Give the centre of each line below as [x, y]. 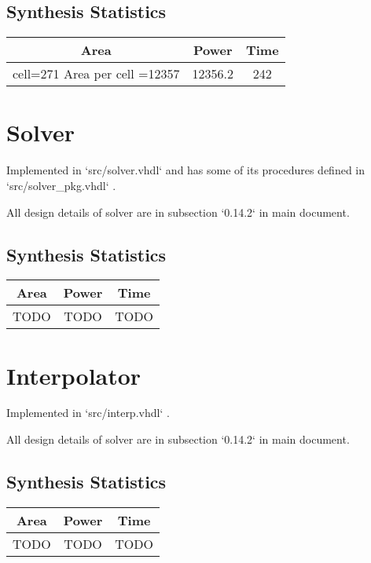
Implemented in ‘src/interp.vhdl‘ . [88, 413]
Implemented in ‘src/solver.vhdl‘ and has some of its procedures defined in [186, 170]
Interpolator [74, 375]
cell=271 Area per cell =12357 [96, 74]
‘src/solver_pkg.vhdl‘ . [61, 185]
